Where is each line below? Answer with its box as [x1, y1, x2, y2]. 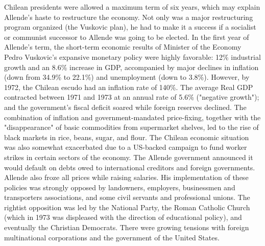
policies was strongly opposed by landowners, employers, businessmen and [4, 182, 235, 192]
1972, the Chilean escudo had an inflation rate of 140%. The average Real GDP [4, 81, 253, 92]
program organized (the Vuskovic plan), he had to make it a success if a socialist [4, 21, 256, 32]
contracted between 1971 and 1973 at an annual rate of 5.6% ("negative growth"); [4, 92, 259, 102]
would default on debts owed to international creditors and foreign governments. [4, 162, 255, 172]
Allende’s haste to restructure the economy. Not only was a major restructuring [4, 11, 253, 22]
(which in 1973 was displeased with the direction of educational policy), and [4, 212, 242, 222]
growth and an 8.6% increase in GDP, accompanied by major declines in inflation [4, 61, 259, 72]
